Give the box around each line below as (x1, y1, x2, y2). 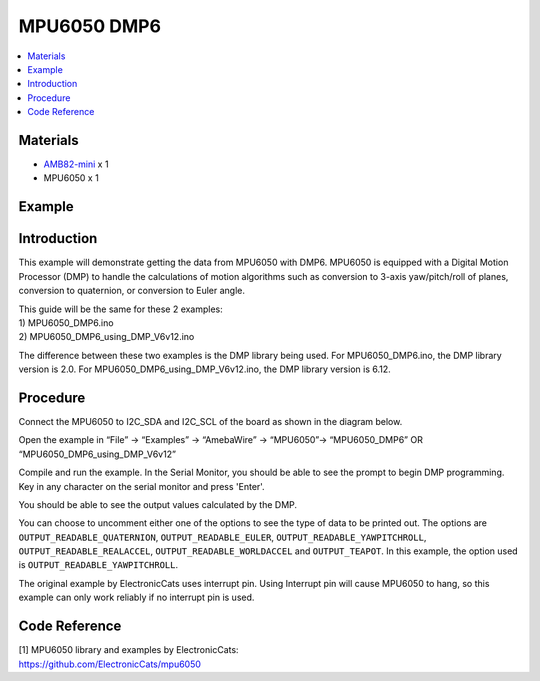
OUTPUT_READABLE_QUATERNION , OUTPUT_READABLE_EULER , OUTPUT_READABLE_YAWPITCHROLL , (18, 531, 427, 543)
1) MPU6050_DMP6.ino (18, 316, 114, 329)
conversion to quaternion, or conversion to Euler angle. (18, 285, 245, 297)
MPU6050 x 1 (43, 172, 99, 184)
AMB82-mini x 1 (43, 158, 109, 170)
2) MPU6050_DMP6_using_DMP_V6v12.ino (18, 331, 195, 343)
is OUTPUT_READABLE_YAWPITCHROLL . (18, 559, 179, 571)
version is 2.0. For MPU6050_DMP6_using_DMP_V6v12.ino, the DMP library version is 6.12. (18, 363, 392, 375)
